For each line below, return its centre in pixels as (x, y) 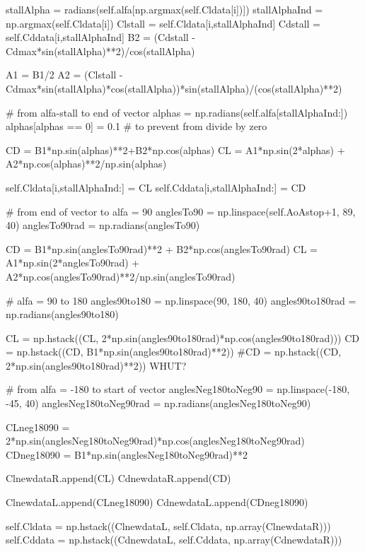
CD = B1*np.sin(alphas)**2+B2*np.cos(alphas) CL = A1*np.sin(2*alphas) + (175, 149)
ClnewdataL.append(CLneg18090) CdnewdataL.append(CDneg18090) (157, 502)
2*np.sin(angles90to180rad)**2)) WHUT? (96, 365)
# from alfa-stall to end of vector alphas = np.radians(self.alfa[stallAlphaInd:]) (177, 112)
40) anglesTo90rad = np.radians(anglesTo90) (103, 225)
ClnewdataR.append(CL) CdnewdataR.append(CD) (118, 478)
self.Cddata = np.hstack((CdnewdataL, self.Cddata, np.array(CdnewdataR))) (174, 540)
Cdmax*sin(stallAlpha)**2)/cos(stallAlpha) (100, 51)
